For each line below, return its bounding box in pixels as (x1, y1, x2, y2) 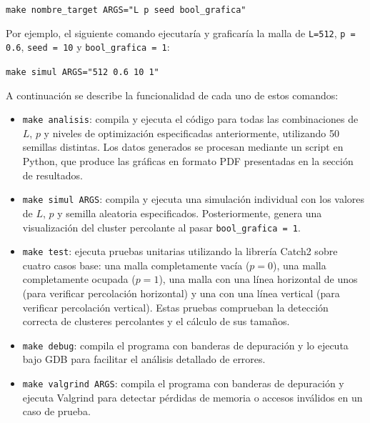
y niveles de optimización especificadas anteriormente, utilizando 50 (44, 125, 339, 140)
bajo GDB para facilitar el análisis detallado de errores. (22, 352, 266, 367)
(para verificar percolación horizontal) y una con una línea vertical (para (22, 286, 340, 300)
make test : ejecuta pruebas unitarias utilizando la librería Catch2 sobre (22, 244, 338, 259)
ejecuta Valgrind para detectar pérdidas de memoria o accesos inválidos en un (22, 389, 363, 404)
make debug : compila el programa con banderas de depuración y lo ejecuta (22, 337, 349, 352)
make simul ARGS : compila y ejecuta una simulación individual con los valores (22, 191, 365, 206)
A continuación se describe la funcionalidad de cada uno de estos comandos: (6, 87, 339, 102)
